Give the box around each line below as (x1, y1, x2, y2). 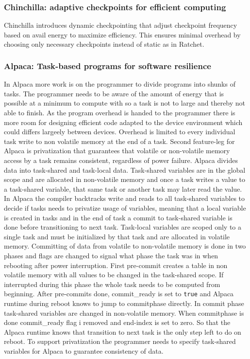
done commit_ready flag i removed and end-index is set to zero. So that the (4, 317, 231, 327)
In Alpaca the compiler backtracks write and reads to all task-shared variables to (4, 193, 245, 203)
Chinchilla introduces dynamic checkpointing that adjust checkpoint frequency (4, 20, 237, 30)
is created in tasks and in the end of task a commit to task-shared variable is (4, 212, 233, 222)
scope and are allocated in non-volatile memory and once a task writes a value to (4, 174, 245, 184)
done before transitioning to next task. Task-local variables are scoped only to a (4, 222, 241, 232)
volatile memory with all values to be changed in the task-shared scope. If (4, 269, 224, 280)
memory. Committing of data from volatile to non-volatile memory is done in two (4, 241, 246, 251)
